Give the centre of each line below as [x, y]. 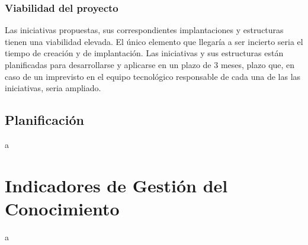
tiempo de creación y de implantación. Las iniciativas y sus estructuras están [144, 53]
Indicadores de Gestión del [116, 185]
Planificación [44, 120]
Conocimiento [62, 208]
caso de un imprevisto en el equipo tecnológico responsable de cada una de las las [153, 76]
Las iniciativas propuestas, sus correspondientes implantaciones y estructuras [144, 30]
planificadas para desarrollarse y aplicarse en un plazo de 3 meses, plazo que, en [150, 65]
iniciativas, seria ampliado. [53, 88]
